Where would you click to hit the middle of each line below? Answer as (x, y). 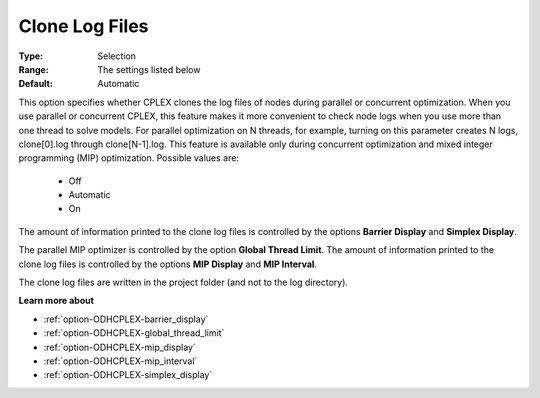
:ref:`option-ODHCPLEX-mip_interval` (120, 361)
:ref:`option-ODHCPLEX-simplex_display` (128, 375)
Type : (31, 56)
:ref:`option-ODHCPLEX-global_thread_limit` (134, 333)
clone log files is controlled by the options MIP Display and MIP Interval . (167, 264)
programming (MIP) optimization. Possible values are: (129, 158)
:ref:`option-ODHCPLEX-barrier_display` (126, 319)
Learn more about (56, 301)
